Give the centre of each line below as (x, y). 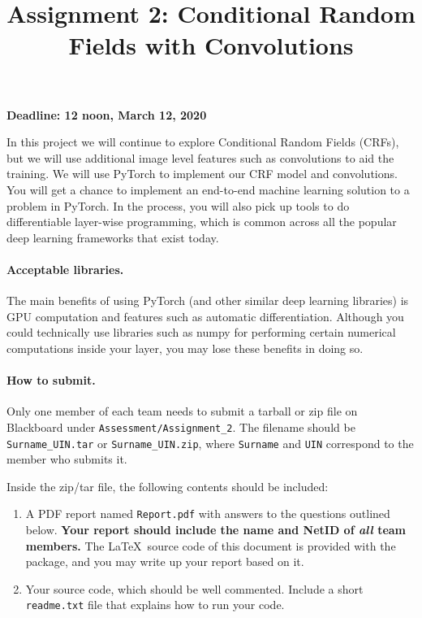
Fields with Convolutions (211, 45)
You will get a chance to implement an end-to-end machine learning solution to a (208, 189)
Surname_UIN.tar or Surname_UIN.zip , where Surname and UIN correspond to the (210, 443)
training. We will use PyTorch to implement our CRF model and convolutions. (202, 174)
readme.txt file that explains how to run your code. (155, 605)
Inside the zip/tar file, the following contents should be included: (168, 486)
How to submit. (51, 380)
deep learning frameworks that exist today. (113, 237)
